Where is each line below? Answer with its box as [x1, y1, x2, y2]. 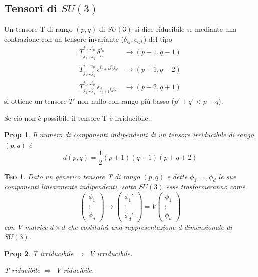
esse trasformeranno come [166, 181, 245, 192]
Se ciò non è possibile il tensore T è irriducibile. [4, 112, 150, 123]
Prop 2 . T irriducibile [4, 248, 74, 258]
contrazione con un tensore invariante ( [4, 33, 124, 44]
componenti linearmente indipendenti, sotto [4, 181, 136, 192]
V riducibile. [56, 265, 94, 275]
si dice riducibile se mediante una [134, 24, 237, 34]
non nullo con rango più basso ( [77, 96, 174, 106]
